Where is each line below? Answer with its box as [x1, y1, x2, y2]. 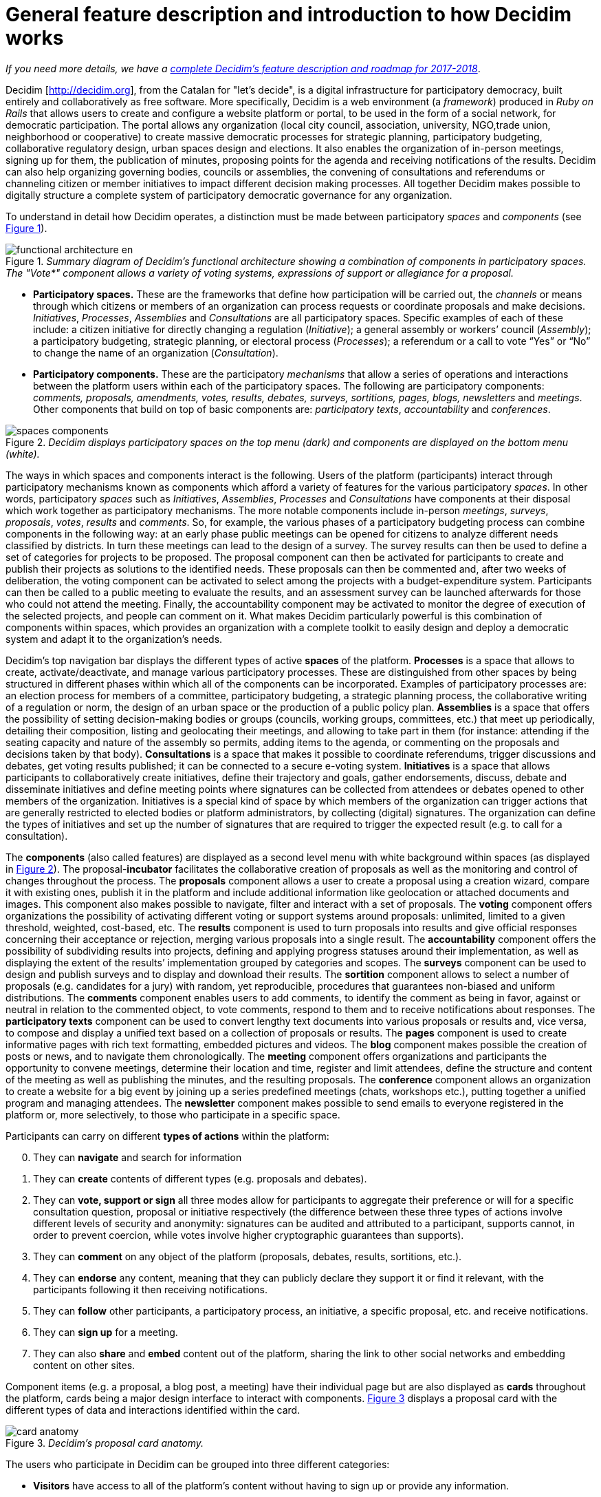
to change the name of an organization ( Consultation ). [33, 346, 278, 359]
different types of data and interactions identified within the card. [6, 1403, 300, 1416]
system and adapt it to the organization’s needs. [6, 633, 223, 645]
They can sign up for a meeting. [33, 1326, 178, 1338]
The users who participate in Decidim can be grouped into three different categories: [6, 1458, 390, 1470]
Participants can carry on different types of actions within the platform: [6, 1129, 329, 1142]
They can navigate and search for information [33, 1151, 242, 1163]
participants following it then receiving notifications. [33, 1283, 267, 1295]
